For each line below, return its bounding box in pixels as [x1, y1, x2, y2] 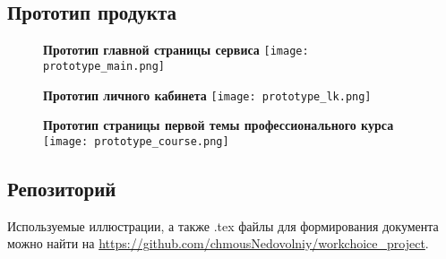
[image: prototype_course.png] [43, 134, 229, 148]
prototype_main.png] [43, 59, 166, 73]
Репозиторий [7, 174, 116, 202]
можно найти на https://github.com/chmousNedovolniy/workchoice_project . [7, 234, 429, 253]
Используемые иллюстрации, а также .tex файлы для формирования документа [7, 216, 439, 235]
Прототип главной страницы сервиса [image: [43, 40, 309, 59]
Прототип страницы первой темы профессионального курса [43, 116, 394, 134]
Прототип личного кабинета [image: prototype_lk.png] [43, 85, 372, 104]
